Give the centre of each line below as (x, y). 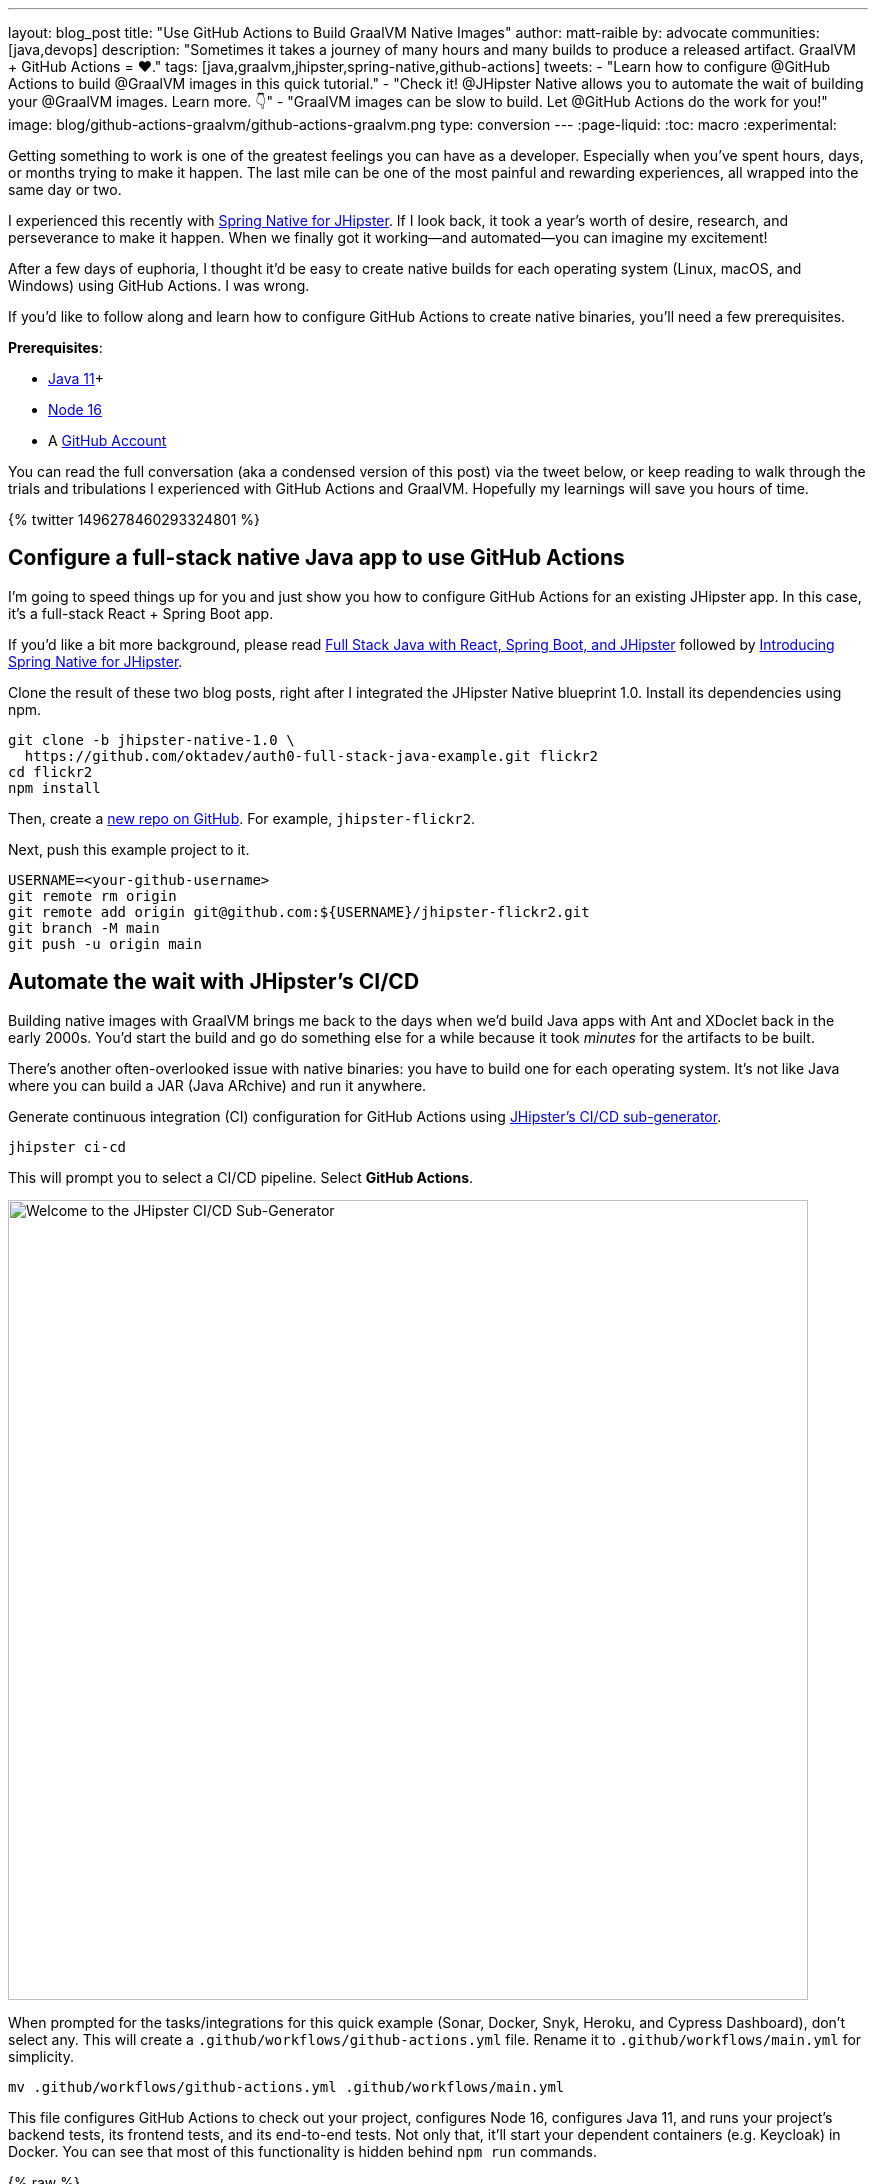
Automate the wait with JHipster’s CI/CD (214, 982)
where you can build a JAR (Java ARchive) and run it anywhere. (217, 1085)
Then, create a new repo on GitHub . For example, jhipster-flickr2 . (242, 818)
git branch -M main (84, 927)
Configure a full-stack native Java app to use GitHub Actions (316, 558)
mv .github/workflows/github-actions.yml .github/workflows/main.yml (286, 2086)
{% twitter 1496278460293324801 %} (134, 519)
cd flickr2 (50, 771)
